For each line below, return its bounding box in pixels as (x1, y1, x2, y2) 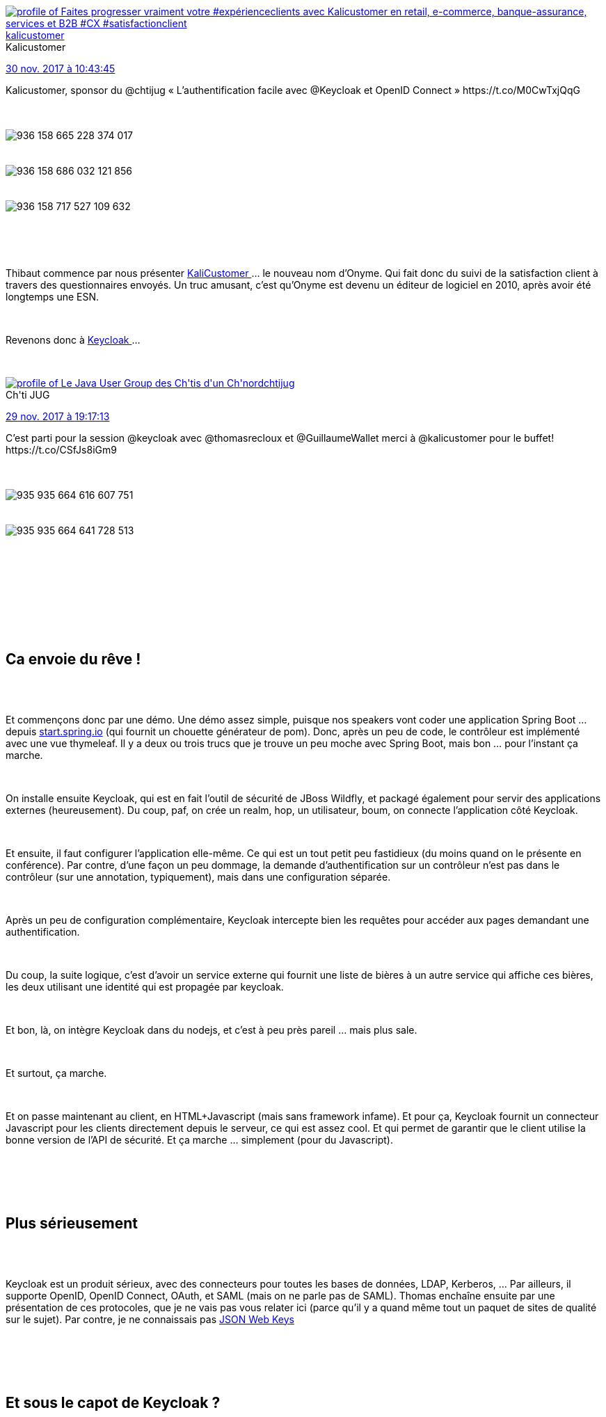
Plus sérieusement (6, 1215, 138, 1233)
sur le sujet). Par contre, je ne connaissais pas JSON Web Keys (6, 1313, 294, 1325)
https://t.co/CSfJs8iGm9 (6, 444, 117, 456)
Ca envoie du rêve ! (6, 650, 141, 669)
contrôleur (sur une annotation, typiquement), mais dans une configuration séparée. (6, 870, 391, 883)
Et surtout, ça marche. (6, 1066, 107, 1079)
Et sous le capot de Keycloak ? (6, 1394, 221, 1412)
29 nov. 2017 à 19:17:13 (6, 410, 110, 422)
